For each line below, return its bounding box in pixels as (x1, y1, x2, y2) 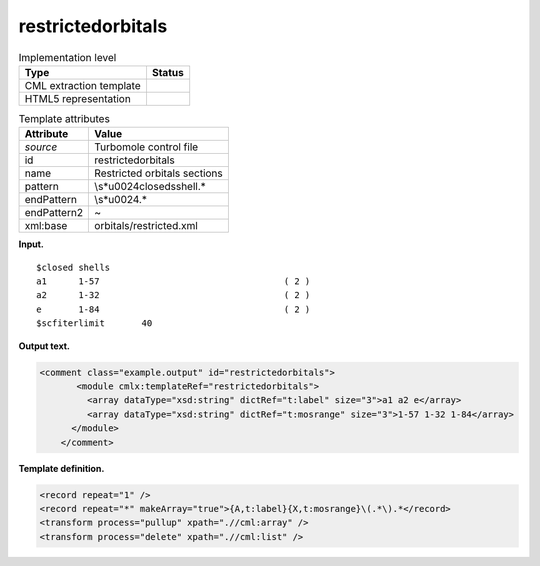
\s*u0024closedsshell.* (94, 180, 207, 194)
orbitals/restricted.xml (94, 219, 199, 233)
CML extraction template (24, 78, 141, 92)
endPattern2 (24, 206, 84, 220)
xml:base (24, 219, 68, 233)
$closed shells (36, 261, 111, 273)
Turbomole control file (94, 140, 199, 154)
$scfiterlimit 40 (36, 318, 153, 329)
